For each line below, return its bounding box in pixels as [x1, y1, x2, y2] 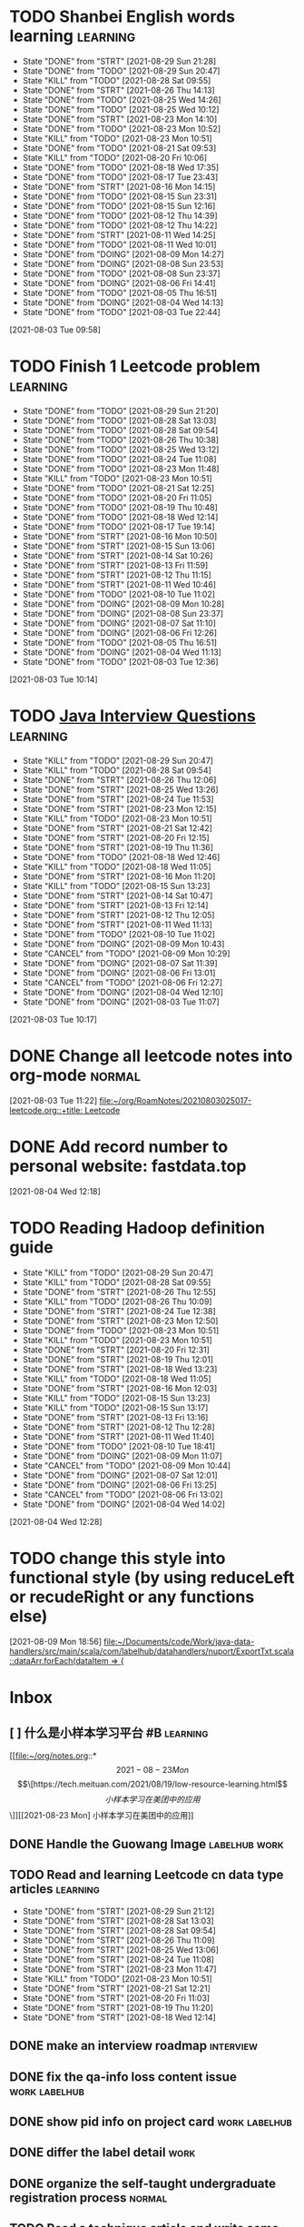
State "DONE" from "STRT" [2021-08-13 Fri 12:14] [22, 899, 209, 910]
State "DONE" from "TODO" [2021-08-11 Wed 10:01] [22, 239, 217, 250]
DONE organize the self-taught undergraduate [9, 2175, 277, 2191]
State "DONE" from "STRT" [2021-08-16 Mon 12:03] [22, 1382, 218, 1393]
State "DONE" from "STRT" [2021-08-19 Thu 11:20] [22, 2002, 214, 2013]
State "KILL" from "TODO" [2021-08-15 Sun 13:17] [22, 1401, 209, 1413]
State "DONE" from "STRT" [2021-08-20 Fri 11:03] [22, 1992, 211, 2004]
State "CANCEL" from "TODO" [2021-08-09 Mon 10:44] [22, 1460, 231, 1470]
